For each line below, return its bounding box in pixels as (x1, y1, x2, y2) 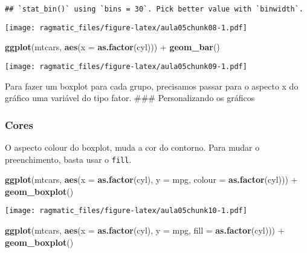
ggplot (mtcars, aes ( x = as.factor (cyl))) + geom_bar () (5, 41, 220, 53)
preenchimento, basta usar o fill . (5, 153, 132, 165)
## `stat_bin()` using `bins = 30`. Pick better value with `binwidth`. (5, 5, 303, 13)
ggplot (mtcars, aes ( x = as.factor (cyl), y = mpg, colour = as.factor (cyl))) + (5, 173, 298, 186)
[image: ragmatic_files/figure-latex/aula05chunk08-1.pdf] (5, 23, 247, 32)
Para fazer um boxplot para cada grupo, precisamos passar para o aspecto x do (5, 79, 299, 92)
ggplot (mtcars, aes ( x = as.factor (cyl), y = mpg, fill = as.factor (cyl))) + (5, 224, 285, 237)
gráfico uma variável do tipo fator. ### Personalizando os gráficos (5, 91, 255, 104)
